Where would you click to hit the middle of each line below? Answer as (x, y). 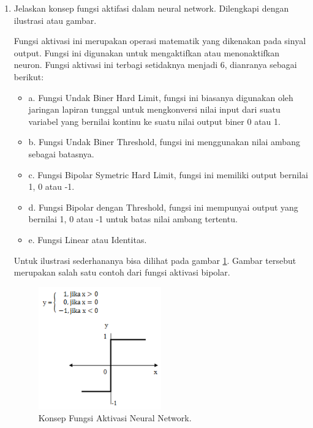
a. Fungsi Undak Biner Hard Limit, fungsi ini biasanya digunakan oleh (161, 97)
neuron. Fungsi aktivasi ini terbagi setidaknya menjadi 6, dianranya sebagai (155, 65)
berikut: (29, 76)
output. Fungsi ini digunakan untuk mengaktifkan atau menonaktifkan (147, 52)
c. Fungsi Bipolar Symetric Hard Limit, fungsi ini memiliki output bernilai (168, 174)
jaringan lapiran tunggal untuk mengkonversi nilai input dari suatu (154, 109)
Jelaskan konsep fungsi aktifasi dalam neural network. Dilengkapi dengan (151, 8)
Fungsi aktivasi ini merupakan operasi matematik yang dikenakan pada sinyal (160, 41)
